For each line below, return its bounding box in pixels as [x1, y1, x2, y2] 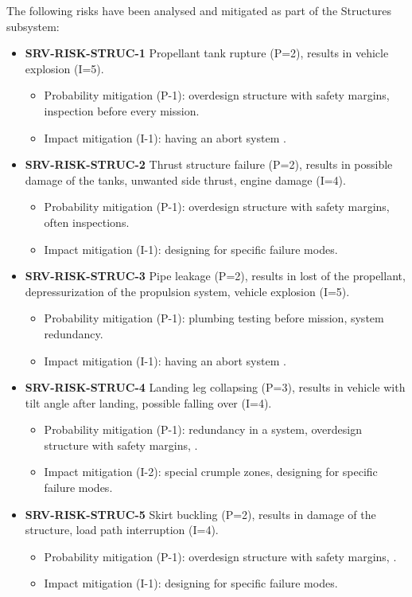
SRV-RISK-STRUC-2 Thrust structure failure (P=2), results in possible [25, 156, 393, 173]
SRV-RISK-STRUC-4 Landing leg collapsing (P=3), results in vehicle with [25, 379, 406, 396]
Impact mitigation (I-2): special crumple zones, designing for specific [44, 463, 378, 480]
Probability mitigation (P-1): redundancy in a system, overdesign [44, 421, 362, 438]
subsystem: [6, 18, 60, 34]
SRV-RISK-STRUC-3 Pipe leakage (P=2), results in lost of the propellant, [25, 267, 406, 284]
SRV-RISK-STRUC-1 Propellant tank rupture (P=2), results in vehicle [25, 45, 389, 61]
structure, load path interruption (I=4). [25, 521, 219, 538]
